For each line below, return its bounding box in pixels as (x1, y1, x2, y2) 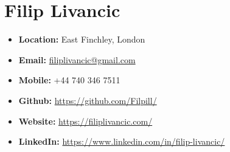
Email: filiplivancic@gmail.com (18, 53, 136, 66)
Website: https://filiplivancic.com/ (18, 114, 153, 127)
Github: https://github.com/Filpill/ (18, 94, 157, 106)
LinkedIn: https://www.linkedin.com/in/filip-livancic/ (18, 135, 225, 148)
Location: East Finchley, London (18, 33, 145, 46)
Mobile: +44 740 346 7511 (18, 74, 120, 86)
